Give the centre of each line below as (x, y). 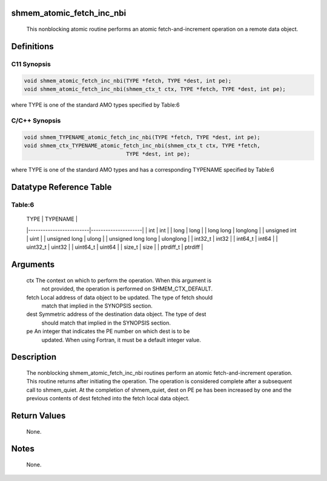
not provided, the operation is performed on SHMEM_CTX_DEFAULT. (127, 289)
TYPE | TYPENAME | (52, 219)
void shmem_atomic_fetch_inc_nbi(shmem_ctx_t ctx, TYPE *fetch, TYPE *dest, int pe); (155, 89)
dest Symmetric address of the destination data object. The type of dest (116, 314)
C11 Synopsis (31, 64)
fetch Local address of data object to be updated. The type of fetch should (120, 297)
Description (34, 357)
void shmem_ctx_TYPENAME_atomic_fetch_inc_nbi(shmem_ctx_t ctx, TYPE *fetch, (142, 145)
